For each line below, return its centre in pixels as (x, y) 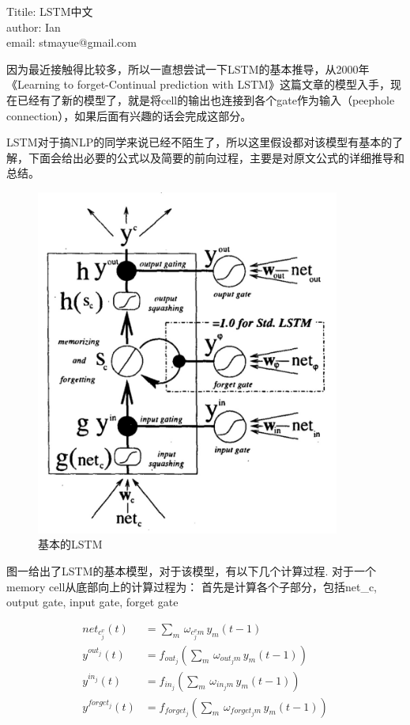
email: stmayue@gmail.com (71, 42)
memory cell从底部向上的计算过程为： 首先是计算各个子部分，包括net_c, (192, 586)
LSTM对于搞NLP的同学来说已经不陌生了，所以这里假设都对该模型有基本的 (199, 142)
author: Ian (34, 27)
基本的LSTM (70, 544)
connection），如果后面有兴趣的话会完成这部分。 (129, 115)
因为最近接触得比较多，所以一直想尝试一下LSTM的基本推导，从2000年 (188, 68)
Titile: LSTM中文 (50, 11)
